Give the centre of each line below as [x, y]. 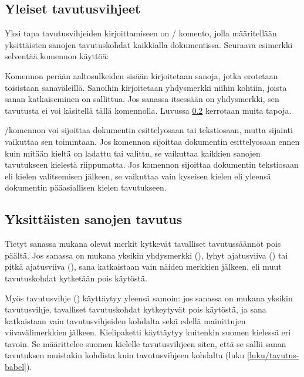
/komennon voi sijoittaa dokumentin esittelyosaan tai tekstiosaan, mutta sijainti [149, 130]
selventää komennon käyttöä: [57, 56]
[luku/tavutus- [273, 355]
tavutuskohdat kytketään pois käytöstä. [76, 278]
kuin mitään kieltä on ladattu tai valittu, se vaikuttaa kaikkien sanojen [133, 153]
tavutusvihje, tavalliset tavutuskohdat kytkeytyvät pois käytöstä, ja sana [136, 309]
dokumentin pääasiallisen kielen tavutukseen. [86, 187]
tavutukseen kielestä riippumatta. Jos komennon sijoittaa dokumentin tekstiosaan [152, 164]
